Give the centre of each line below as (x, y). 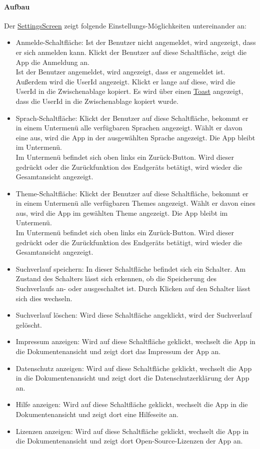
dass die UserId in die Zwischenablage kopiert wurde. (97, 101)
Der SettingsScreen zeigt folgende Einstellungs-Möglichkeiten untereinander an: (125, 25)
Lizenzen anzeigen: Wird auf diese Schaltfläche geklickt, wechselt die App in (132, 431)
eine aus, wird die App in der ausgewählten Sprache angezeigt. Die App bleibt (135, 137)
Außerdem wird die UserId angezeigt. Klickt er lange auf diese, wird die (125, 81)
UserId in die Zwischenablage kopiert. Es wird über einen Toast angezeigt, (129, 91)
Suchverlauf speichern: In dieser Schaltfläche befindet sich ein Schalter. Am (131, 268)
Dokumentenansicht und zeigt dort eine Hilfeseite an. (97, 414)
